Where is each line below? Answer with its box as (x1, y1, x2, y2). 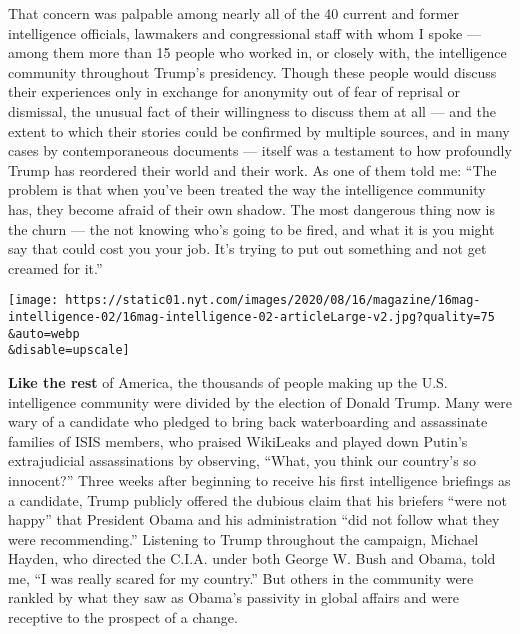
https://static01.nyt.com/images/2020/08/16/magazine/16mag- (65, 293, 481, 308)
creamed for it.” (8, 257, 103, 278)
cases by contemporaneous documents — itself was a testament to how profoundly (8, 140, 512, 161)
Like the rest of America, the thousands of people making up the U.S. (8, 371, 448, 392)
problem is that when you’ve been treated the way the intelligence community (8, 179, 486, 200)
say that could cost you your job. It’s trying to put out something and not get (8, 238, 487, 259)
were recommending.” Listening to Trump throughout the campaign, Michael (8, 528, 479, 549)
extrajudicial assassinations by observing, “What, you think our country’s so (8, 450, 476, 471)
